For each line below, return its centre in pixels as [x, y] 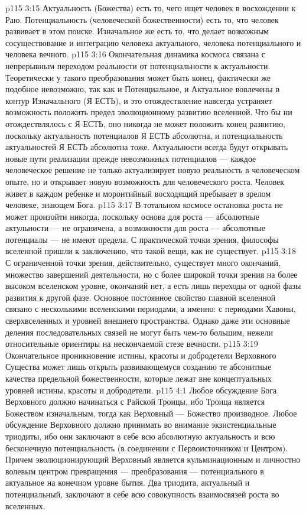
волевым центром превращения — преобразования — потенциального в [135, 471]
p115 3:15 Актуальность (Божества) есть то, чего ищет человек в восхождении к [151, 8]
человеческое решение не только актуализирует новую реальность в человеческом [153, 170]
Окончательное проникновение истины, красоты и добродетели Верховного [141, 355]
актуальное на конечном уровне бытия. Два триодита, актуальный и [128, 482]
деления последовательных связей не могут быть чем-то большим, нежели [139, 332]
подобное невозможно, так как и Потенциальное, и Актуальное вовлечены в [143, 89]
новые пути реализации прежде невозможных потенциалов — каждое [131, 158]
